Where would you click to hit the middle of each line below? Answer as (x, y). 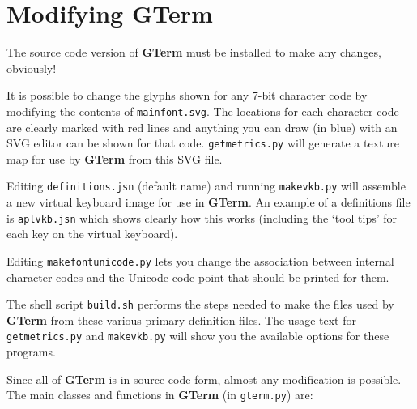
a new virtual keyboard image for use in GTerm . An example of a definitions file (208, 202)
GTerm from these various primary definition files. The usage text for (181, 320)
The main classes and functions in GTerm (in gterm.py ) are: (160, 395)
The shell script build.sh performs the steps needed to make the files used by (200, 304)
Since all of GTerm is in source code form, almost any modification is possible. (204, 379)
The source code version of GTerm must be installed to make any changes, (194, 52)
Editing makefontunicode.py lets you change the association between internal (200, 260)
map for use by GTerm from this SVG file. (115, 158)
